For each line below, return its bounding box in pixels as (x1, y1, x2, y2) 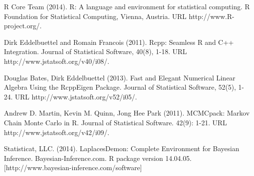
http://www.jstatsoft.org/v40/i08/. (4, 56, 109, 66)
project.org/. (4, 20, 42, 31)
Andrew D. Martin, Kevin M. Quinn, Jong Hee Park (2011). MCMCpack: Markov (4, 108, 250, 118)
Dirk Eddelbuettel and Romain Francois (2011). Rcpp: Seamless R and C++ (4, 37, 234, 47)
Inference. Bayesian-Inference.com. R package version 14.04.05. (4, 153, 192, 163)
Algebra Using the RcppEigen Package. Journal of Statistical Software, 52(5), (4, 82, 236, 92)
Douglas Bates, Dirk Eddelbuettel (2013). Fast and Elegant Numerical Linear (4, 72, 235, 82)
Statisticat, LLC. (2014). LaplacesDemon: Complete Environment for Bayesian (4, 143, 239, 154)
